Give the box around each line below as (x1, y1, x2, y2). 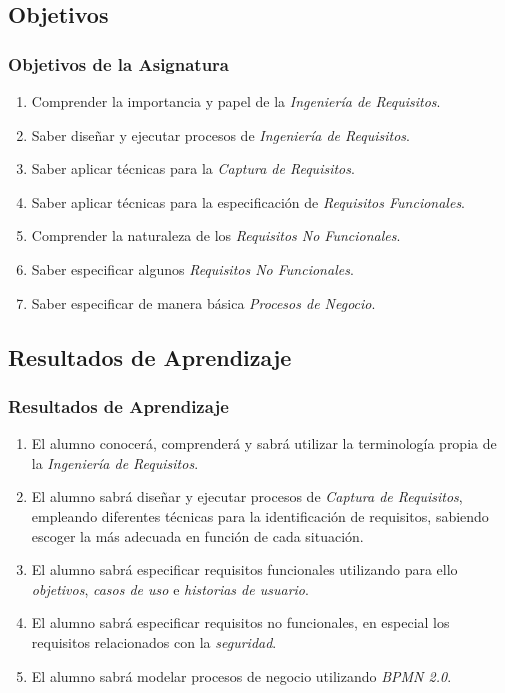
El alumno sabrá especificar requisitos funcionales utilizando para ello (31, 559, 458, 580)
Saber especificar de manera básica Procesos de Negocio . (31, 292, 376, 313)
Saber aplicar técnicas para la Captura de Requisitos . (31, 158, 355, 179)
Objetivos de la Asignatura (8, 51, 230, 76)
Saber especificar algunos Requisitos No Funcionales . (31, 258, 354, 279)
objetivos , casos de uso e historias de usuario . (31, 578, 309, 599)
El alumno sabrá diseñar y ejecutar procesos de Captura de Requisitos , (31, 486, 463, 507)
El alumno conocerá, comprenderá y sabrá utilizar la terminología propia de (31, 433, 497, 454)
